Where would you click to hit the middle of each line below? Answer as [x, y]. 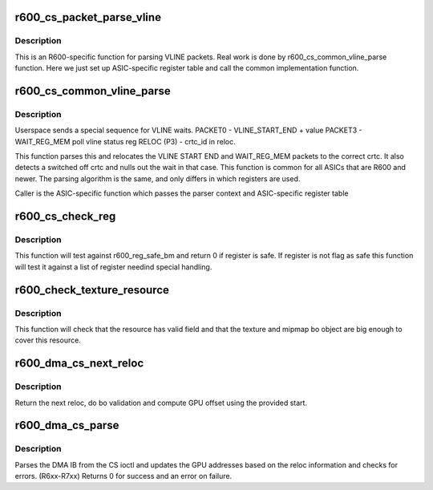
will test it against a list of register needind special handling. [113, 267]
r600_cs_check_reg [65, 217]
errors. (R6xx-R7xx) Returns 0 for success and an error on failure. [123, 476]
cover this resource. [48, 340]
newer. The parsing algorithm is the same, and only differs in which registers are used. [158, 178]
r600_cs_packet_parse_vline [88, 17]
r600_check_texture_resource [92, 290]
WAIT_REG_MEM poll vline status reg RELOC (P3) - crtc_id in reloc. [125, 141]
